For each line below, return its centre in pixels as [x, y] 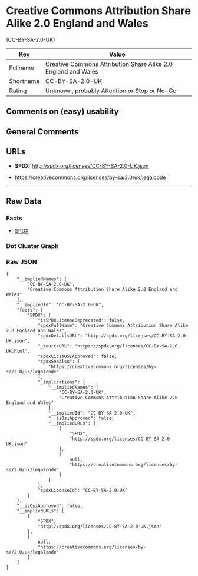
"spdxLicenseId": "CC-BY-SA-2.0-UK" [82, 491]
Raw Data [24, 201]
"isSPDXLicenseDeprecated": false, [81, 320]
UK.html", [18, 352]
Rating [18, 91]
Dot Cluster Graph [32, 246]
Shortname [24, 81]
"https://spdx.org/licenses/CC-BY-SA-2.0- [128, 346]
